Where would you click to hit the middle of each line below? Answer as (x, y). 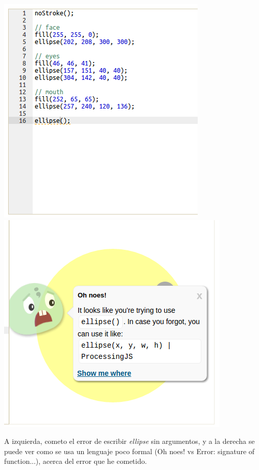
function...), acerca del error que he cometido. (76, 461)
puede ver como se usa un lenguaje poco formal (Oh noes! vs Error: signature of (129, 451)
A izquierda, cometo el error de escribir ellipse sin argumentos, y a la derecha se (129, 441)
